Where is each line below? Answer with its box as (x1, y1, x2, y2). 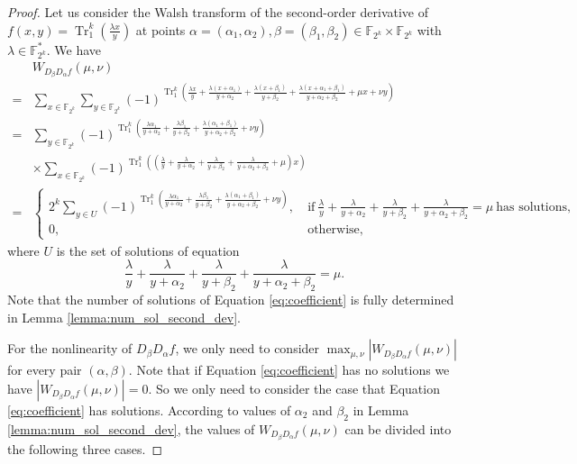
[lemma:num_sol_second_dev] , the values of (7, 419, 255, 438)
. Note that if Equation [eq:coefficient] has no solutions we (128, 360, 450, 379)
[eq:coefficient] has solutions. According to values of (7, 400, 291, 419)
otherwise (307, 223, 360, 237)
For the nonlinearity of (7, 339, 133, 358)
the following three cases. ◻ (7, 439, 163, 458)
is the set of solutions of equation (56, 241, 240, 259)
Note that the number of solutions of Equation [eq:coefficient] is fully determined (7, 289, 454, 308)
